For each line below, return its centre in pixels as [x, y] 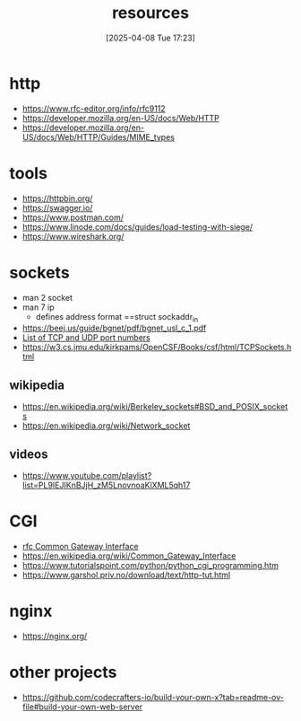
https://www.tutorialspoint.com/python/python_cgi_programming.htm [150, 565]
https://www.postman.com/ [73, 217]
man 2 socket [47, 297]
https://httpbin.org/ [57, 198]
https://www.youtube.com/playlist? [87, 475]
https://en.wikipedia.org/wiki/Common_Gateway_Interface [129, 556]
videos [29, 454]
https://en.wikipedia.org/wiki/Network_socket [106, 426]
